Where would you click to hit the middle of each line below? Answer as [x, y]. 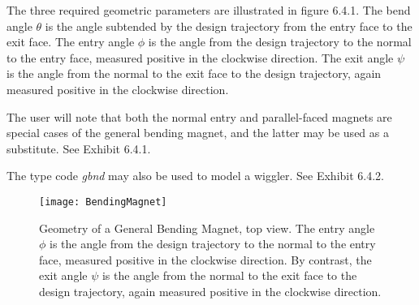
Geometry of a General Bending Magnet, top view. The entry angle [207, 228]
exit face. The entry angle [71, 42]
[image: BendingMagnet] [103, 202]
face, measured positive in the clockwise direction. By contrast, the [205, 259]
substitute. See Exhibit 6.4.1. [79, 148]
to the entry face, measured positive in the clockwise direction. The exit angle [200, 57]
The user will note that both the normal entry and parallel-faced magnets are [199, 116]
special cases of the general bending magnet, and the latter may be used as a [198, 133]
